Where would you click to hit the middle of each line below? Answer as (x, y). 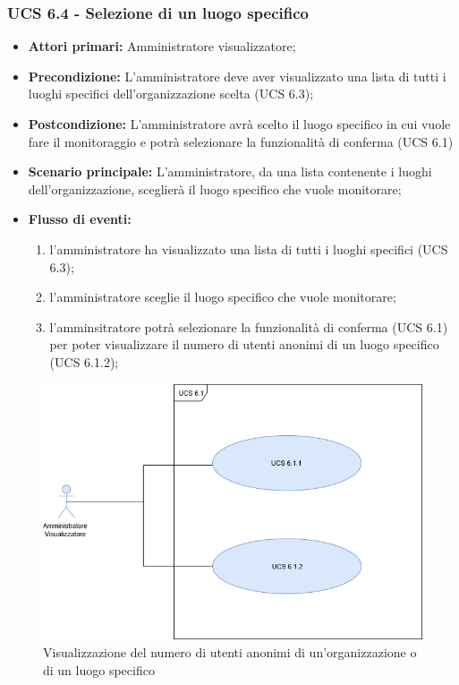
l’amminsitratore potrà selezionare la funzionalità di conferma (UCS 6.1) (249, 326)
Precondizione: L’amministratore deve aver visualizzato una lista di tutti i (237, 76)
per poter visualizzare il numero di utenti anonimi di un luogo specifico (244, 344)
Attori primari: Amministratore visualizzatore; (162, 46)
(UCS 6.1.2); (84, 361)
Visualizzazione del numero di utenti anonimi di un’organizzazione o (230, 652)
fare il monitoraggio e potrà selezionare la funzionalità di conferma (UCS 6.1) (241, 141)
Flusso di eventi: (80, 219)
